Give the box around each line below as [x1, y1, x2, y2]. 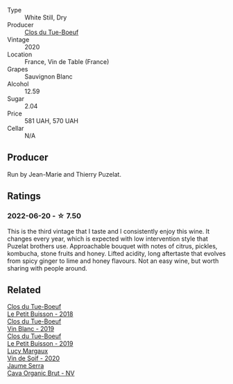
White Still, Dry [24, 13, 67, 22]
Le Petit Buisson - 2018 [7, 310, 74, 319]
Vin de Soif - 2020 [7, 354, 60, 362]
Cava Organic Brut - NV [7, 369, 75, 378]
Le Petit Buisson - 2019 [7, 339, 74, 348]
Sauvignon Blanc [24, 72, 73, 81]
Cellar [7, 125, 24, 132]
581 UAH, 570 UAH [24, 117, 78, 125]
